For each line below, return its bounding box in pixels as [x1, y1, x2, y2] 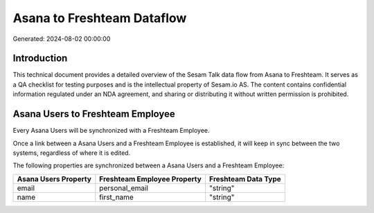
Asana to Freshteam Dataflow [12, 10, 187, 26]
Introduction [12, 53, 68, 64]
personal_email [99, 183, 149, 193]
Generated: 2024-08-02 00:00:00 [12, 35, 111, 43]
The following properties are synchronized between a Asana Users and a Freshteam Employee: [12, 161, 285, 169]
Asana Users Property [17, 174, 91, 183]
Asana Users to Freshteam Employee [12, 108, 176, 120]
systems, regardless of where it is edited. [12, 149, 131, 157]
